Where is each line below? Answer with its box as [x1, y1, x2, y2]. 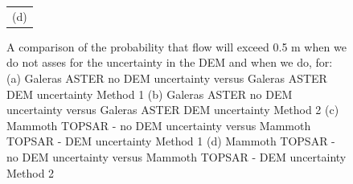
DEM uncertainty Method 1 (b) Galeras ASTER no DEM [6, 85, 293, 102]
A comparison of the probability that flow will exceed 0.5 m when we [6, 38, 347, 55]
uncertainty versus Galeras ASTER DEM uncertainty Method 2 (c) [6, 101, 339, 118]
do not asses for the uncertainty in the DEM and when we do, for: [6, 54, 333, 71]
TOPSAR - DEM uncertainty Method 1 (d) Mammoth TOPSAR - [6, 133, 335, 149]
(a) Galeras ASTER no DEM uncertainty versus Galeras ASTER [6, 70, 327, 87]
